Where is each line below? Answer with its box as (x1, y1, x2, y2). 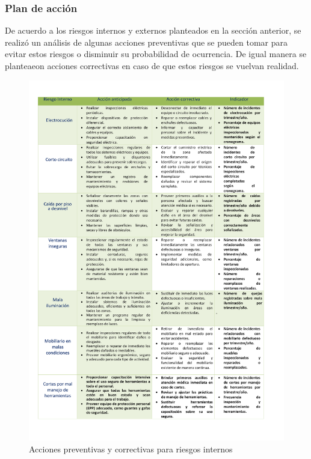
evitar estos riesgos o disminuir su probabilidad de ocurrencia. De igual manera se (5, 47, 307, 60)
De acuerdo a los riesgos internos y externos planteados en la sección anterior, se (5, 24, 301, 37)
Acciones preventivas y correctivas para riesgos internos (29, 442, 233, 455)
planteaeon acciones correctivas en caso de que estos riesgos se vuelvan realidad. (5, 59, 299, 71)
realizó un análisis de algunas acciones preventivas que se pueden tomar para (5, 35, 288, 48)
